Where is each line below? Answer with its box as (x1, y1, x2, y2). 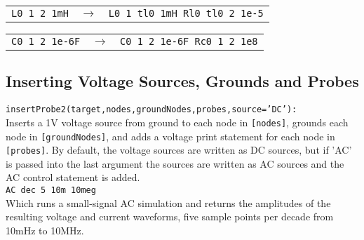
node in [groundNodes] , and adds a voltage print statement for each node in (6, 128, 335, 143)
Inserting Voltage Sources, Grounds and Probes (6, 70, 359, 92)
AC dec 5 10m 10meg (6, 185, 96, 196)
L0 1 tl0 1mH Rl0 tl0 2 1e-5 (108, 8, 264, 19)
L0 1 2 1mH (11, 8, 69, 19)
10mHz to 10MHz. (6, 222, 84, 237)
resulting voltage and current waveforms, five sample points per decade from (6, 209, 334, 224)
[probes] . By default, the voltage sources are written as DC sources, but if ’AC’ (6, 142, 352, 157)
